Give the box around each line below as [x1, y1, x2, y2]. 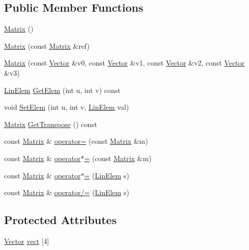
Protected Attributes [4, 212, 117, 228]
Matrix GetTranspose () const [4, 118, 98, 129]
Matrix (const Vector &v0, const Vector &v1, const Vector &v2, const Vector [4, 57, 245, 68]
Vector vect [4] [4, 235, 49, 246]
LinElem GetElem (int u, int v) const [4, 84, 121, 95]
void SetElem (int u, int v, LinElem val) [4, 102, 129, 112]
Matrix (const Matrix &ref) [4, 40, 90, 51]
